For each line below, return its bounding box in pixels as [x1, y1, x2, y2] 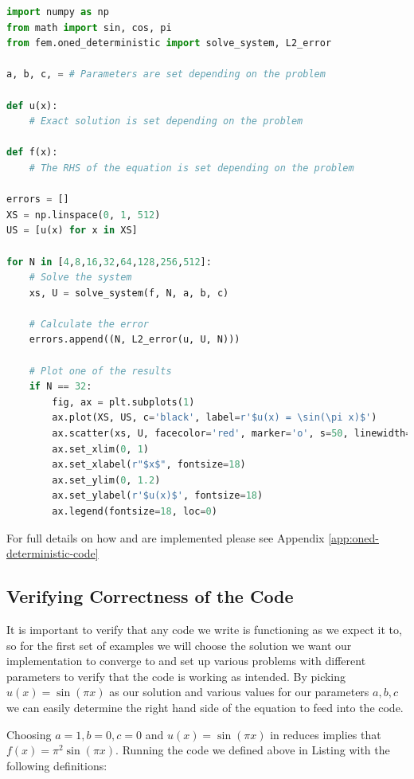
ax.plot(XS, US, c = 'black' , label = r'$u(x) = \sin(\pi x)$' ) [52, 412, 377, 424]
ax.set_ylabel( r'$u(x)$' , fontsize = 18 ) [52, 490, 264, 502]
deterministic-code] [6, 545, 99, 562]
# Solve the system [29, 272, 132, 284]
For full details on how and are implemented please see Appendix [6, 529, 325, 546]
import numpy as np [6, 6, 109, 18]
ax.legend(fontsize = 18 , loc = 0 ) [52, 506, 217, 517]
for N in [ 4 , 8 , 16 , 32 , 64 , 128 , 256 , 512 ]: [6, 256, 212, 268]
